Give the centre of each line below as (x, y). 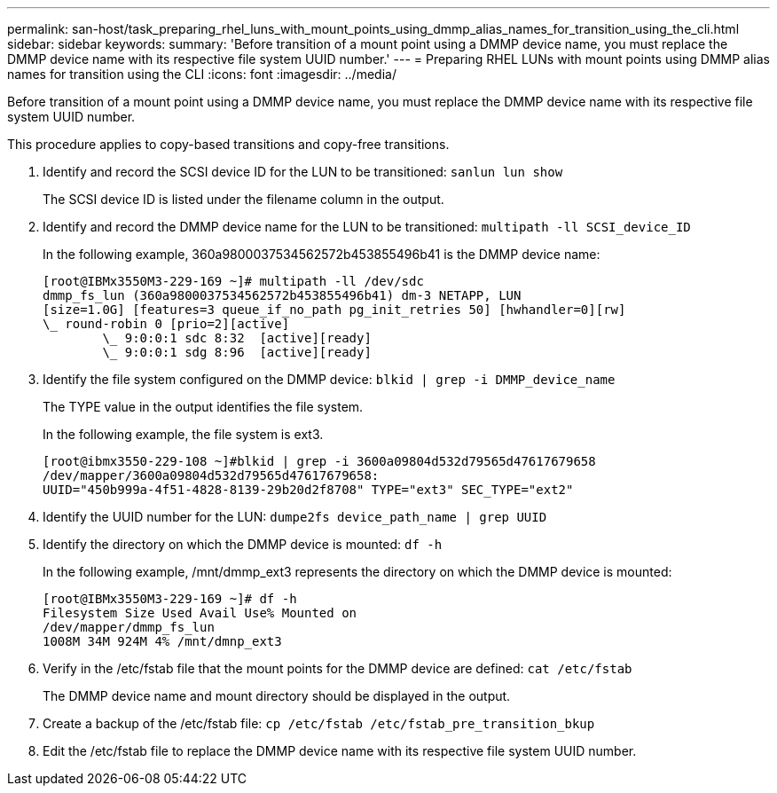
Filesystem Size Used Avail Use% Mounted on (200, 613)
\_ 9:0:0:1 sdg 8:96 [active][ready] (237, 352)
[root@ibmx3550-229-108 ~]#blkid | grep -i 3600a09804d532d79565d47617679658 (319, 461)
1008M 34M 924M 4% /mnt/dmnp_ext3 (162, 641)
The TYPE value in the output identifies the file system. (203, 407)
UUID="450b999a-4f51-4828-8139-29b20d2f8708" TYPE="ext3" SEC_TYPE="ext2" (308, 490)
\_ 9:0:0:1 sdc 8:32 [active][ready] (237, 338)
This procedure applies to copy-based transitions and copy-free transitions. (228, 144)
